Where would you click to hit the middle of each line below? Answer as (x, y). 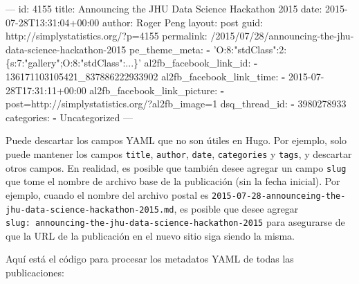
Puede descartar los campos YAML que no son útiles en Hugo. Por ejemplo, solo (176, 140)
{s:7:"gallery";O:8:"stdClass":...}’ (73, 63)
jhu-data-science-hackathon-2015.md (90, 210)
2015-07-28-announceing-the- (279, 196)
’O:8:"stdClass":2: (250, 49)
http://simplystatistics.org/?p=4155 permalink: (107, 36)
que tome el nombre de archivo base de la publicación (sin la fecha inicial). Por (173, 181)
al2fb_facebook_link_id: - (201, 63)
